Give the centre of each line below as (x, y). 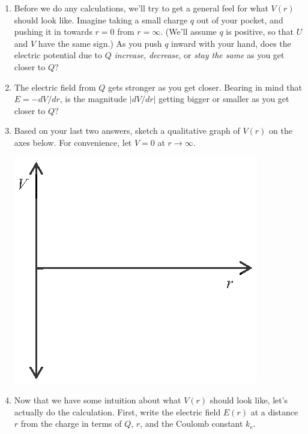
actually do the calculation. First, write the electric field (117, 411)
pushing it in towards (53, 32)
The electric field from (55, 87)
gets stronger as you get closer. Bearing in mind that (205, 87)
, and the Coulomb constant (192, 423)
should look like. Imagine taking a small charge (101, 20)
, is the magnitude (93, 99)
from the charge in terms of (71, 423)
